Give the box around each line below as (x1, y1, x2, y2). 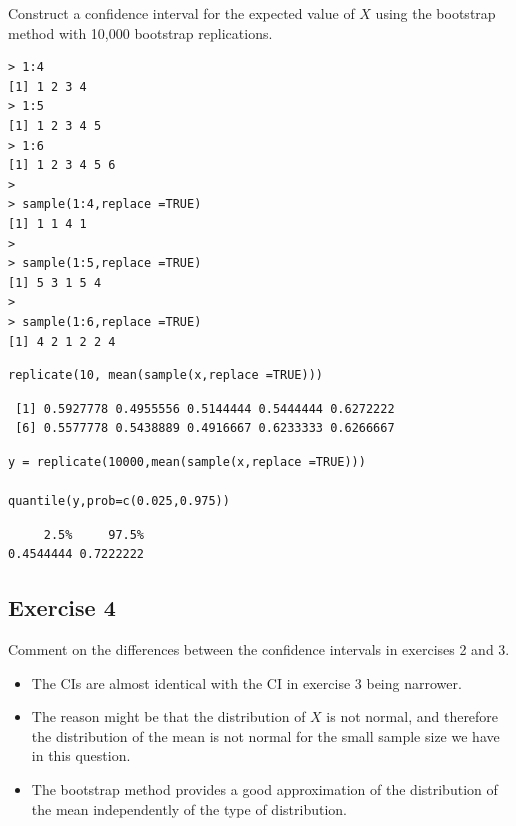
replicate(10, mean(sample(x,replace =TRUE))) (8, 368, 323, 383)
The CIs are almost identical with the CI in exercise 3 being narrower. (31, 672, 462, 693)
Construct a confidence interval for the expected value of (8, 3, 355, 23)
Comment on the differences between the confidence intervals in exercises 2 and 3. (8, 639, 510, 660)
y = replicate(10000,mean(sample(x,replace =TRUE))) (8, 454, 366, 469)
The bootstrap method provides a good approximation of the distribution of (31, 779, 498, 800)
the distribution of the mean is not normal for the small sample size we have (31, 725, 500, 746)
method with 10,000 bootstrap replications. (8, 22, 273, 43)
